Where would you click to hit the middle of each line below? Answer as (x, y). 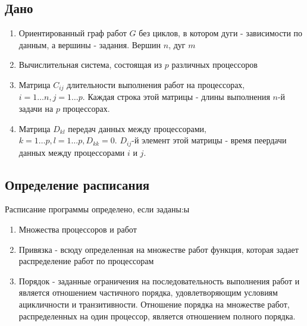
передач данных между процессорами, (137, 128)
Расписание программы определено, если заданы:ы (97, 209)
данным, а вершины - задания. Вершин (90, 44)
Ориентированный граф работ (73, 33)
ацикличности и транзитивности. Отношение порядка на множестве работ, (154, 304)
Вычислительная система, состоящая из (90, 65)
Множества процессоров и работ (78, 229)
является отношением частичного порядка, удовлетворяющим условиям (148, 292)
